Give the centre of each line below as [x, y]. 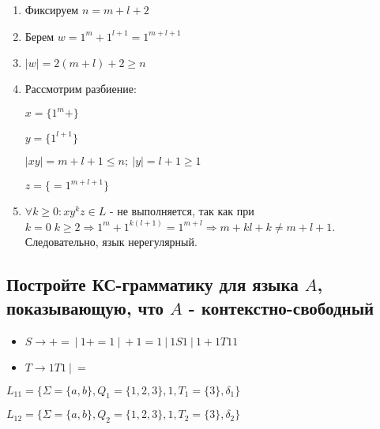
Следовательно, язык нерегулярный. [111, 242]
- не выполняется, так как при [182, 211]
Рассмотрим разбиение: [81, 89]
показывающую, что [85, 307]
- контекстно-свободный [281, 307]
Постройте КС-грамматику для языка [152, 284]
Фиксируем [52, 9]
